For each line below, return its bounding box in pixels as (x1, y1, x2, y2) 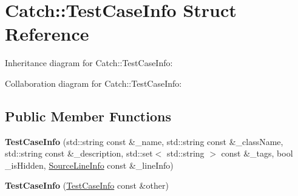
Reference (5, 21, 89, 46)
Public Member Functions (5, 106, 171, 125)
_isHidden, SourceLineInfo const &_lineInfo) (5, 158, 174, 171)
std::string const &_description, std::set (5, 147, 153, 160)
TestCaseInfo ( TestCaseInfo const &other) (5, 179, 169, 192)
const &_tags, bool (221, 147, 293, 160)
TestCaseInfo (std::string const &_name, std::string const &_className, (5, 135, 283, 147)
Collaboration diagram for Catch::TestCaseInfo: (5, 76, 182, 89)
